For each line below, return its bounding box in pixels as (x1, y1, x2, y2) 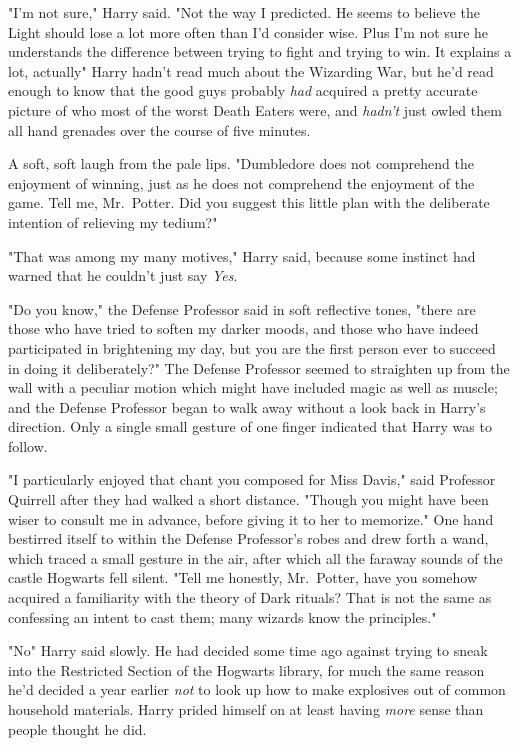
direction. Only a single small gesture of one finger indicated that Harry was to (8, 416, 492, 437)
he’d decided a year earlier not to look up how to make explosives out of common (8, 679, 506, 700)
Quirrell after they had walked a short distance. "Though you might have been (8, 489, 489, 510)
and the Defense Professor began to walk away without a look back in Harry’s (8, 396, 486, 417)
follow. (8, 435, 48, 456)
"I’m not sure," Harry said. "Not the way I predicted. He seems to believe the (8, 2, 480, 22)
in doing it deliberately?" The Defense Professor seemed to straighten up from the (8, 357, 510, 378)
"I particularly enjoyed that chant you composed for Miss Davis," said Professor (8, 469, 496, 490)
